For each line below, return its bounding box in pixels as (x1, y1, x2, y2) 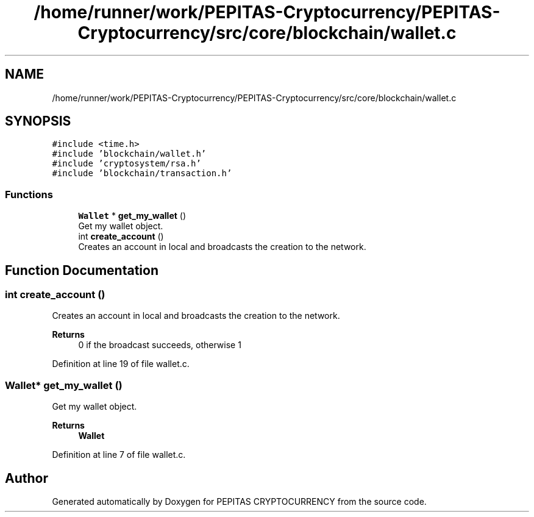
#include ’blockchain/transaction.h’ (52, 168, 232, 179)
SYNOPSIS (5, 113, 71, 129)
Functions (5, 188, 53, 201)
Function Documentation (5, 262, 158, 278)
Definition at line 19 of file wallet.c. (52, 358, 190, 369)
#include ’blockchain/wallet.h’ (52, 149, 207, 159)
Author (5, 470, 48, 486)
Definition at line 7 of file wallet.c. (52, 449, 186, 460)
